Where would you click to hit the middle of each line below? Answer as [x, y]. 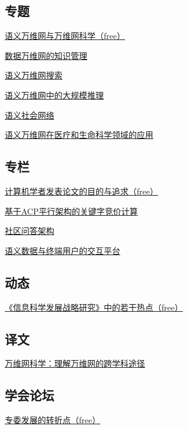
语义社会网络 [29, 115]
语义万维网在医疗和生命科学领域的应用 [79, 135]
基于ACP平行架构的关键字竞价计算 [71, 211]
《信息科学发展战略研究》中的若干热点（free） [94, 307]
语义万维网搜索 [34, 75]
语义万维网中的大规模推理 [54, 95]
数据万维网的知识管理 [46, 55]
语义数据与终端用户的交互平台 [62, 250]
